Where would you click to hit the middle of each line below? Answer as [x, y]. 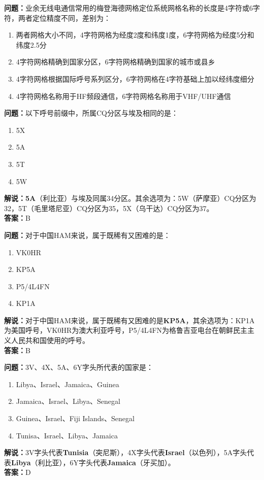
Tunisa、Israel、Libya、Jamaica [67, 435]
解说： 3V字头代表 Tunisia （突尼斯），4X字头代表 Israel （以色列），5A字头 [126, 452]
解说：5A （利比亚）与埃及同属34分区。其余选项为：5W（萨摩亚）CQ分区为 [130, 198]
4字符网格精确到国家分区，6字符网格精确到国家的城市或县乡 [115, 62]
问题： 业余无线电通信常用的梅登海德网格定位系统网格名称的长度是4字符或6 [128, 8]
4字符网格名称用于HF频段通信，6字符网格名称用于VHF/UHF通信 [123, 96]
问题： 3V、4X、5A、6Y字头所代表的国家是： [79, 367]
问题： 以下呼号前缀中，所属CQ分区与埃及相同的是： [91, 113]
